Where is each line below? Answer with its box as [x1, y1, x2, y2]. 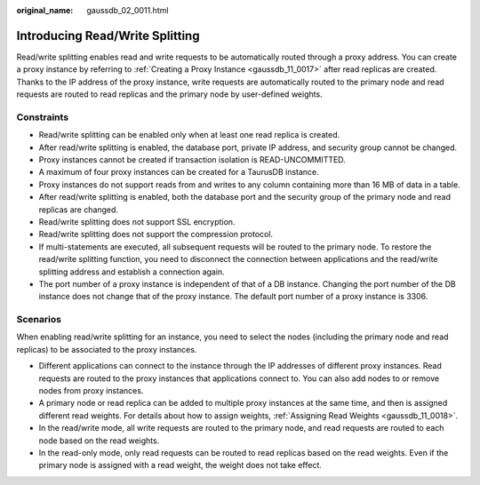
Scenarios [16, 314, 62, 326]
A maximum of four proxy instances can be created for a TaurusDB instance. [38, 167, 319, 178]
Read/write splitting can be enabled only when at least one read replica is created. [38, 130, 340, 140]
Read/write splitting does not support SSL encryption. [38, 216, 236, 227]
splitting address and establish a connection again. [38, 266, 226, 277]
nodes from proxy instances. [38, 386, 144, 395]
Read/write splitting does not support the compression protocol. [38, 229, 274, 240]
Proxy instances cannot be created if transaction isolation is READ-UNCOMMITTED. [38, 155, 346, 164]
